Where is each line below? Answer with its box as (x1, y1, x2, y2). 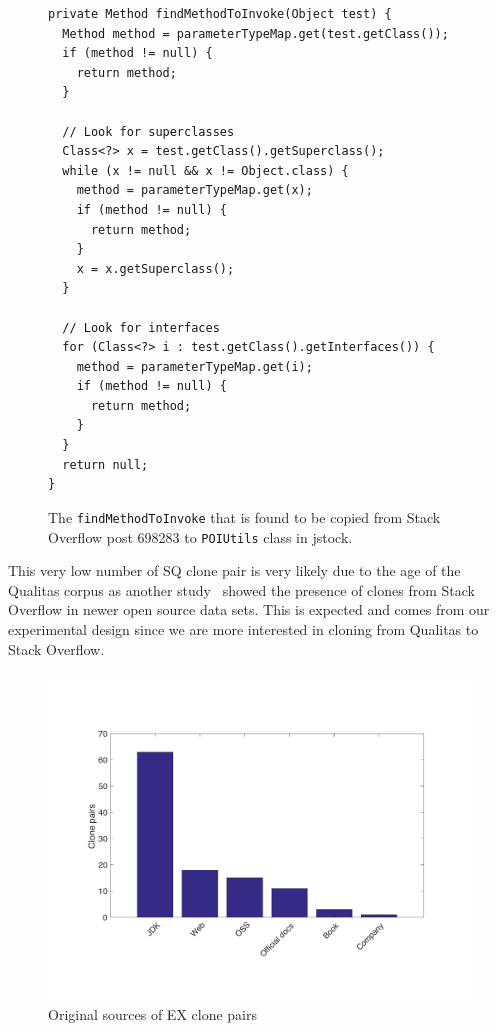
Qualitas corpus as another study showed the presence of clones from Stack (8, 579, 475, 600)
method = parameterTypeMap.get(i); (76, 359, 313, 374)
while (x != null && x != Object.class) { (62, 163, 349, 178)
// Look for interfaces (62, 320, 220, 335)
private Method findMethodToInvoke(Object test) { (48, 7, 392, 21)
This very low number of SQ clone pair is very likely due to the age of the (8, 560, 461, 581)
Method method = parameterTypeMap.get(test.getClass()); (62, 26, 449, 41)
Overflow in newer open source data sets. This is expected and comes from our (8, 599, 490, 620)
